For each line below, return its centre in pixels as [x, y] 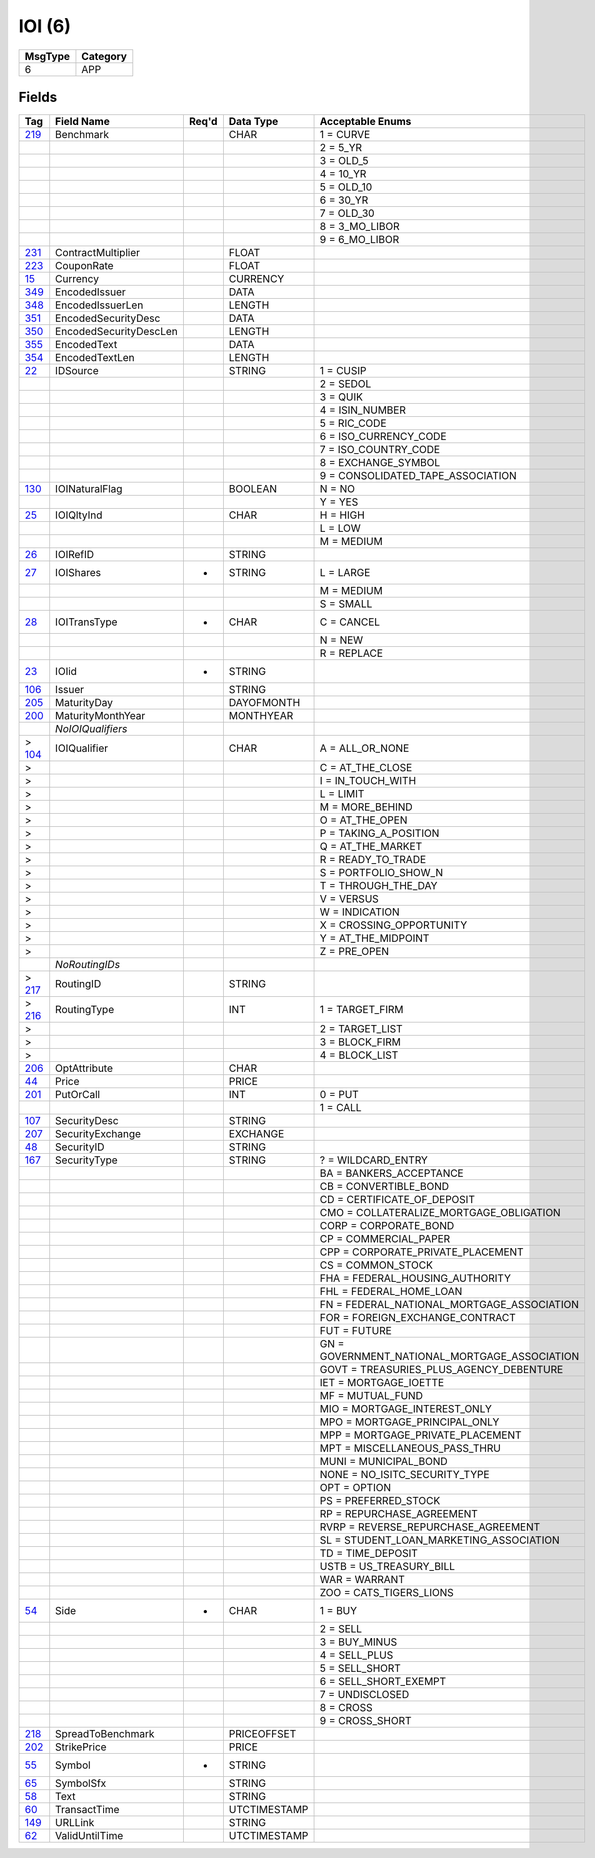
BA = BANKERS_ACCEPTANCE [391, 1173]
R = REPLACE [351, 653]
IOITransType [86, 622]
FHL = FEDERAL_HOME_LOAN [391, 1292]
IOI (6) [45, 26]
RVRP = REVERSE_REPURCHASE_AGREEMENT [430, 1527]
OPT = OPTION [355, 1488]
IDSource [77, 371]
